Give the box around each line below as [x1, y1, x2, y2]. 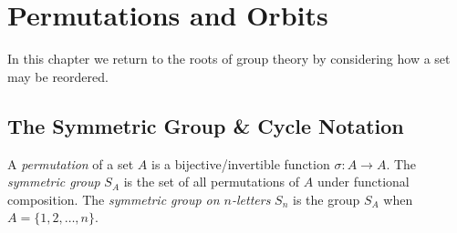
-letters [232, 189, 271, 208]
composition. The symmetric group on [7, 189, 220, 208]
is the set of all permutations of [123, 172, 300, 191]
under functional [317, 172, 410, 191]
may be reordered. [7, 66, 109, 86]
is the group [293, 189, 360, 208]
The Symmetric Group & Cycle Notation [7, 111, 404, 139]
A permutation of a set [7, 154, 134, 173]
